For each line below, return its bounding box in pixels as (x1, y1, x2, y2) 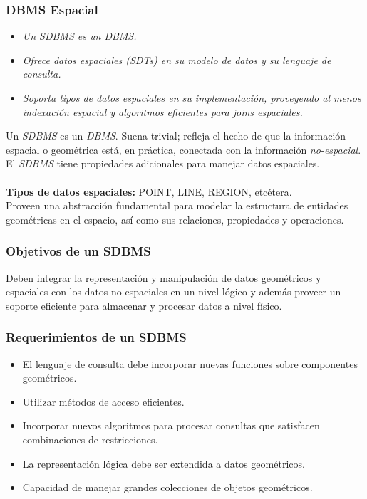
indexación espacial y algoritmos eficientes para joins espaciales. (22, 104, 303, 119)
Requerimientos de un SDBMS (6, 328, 187, 346)
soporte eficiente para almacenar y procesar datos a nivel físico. (6, 298, 282, 312)
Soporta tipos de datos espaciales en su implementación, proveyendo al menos (22, 90, 361, 105)
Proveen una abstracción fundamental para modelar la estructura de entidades (6, 198, 348, 213)
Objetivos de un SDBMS (6, 242, 151, 260)
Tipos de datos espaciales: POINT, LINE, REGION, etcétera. (6, 184, 292, 199)
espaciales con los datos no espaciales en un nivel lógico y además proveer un (6, 284, 341, 299)
